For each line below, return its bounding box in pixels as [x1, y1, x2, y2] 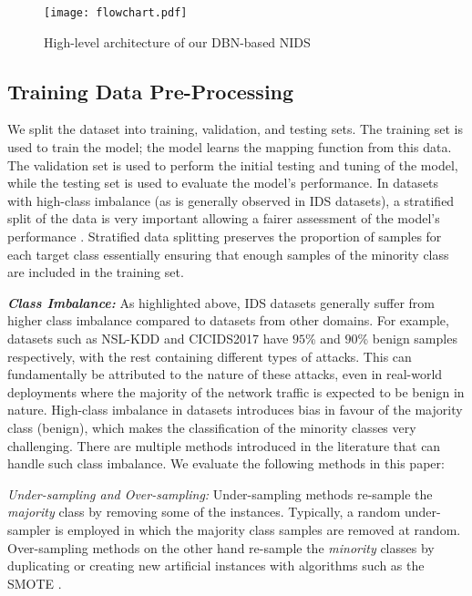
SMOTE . [7, 573, 62, 592]
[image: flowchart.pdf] [44, 6, 188, 19]
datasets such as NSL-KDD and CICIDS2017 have [7, 328, 289, 347]
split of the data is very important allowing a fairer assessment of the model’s [7, 209, 440, 228]
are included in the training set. [7, 262, 184, 282]
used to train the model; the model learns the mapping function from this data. [7, 138, 452, 157]
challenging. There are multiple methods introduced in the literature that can [7, 436, 441, 455]
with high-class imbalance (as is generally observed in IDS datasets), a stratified [7, 190, 455, 210]
